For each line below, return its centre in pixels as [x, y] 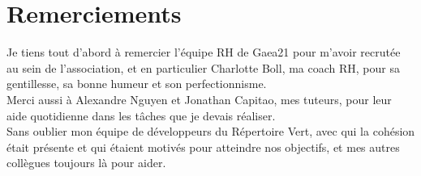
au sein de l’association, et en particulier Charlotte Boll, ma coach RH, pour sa [204, 67]
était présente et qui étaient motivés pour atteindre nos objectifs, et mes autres [203, 147]
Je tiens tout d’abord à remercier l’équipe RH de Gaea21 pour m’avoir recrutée [204, 52]
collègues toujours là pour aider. [86, 163]
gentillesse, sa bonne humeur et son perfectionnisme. [137, 84]
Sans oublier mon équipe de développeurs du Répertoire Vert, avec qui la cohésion [211, 131]
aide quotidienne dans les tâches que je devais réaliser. [141, 115]
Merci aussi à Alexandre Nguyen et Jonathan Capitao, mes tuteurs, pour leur [199, 99]
